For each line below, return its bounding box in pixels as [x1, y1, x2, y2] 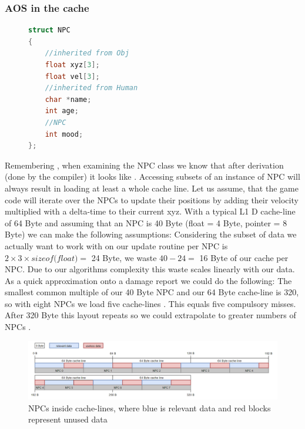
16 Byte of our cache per [199, 251, 289, 263]
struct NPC [28, 26, 71, 35]
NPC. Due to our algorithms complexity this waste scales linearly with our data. [5, 263, 295, 275]
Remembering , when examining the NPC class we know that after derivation [5, 159, 284, 171]
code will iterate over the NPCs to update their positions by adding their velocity [5, 193, 299, 206]
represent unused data [28, 413, 108, 425]
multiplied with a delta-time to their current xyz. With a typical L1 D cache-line [5, 205, 296, 217]
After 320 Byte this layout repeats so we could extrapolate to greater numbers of [5, 309, 296, 321]
